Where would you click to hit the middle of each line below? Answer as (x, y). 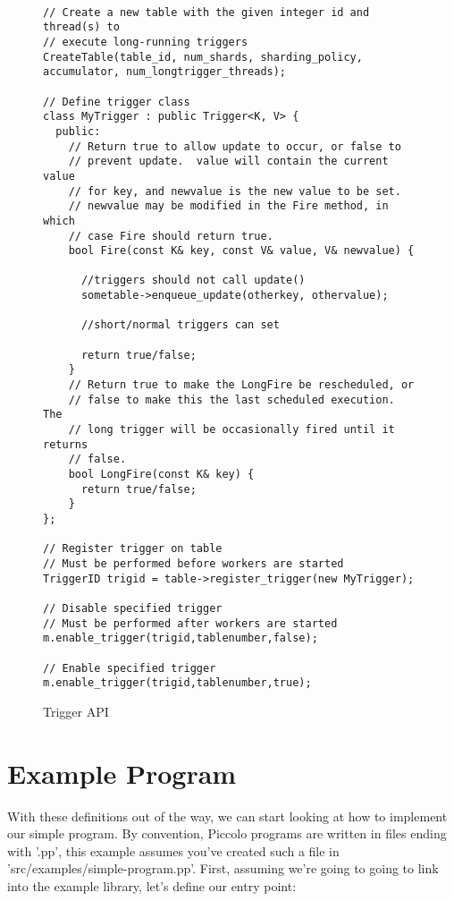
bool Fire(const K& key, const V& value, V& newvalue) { (241, 251)
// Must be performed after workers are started (190, 623)
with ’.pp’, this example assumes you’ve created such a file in (173, 850)
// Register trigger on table (133, 549)
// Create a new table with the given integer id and (206, 12)
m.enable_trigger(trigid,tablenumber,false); (181, 638)
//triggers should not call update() (193, 280)
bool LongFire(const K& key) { (161, 474)
